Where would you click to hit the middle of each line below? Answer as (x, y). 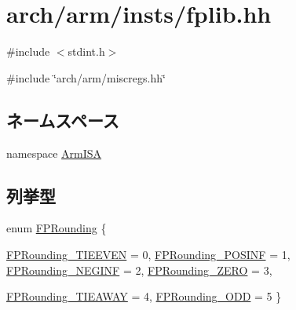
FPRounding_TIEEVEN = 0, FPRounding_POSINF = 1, (148, 254)
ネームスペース (63, 120)
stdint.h (86, 51)
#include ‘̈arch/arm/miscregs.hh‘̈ (86, 77)
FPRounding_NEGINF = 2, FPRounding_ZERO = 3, (139, 270)
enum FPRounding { (57, 228)
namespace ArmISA (54, 153)
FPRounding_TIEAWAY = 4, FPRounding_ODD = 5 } (144, 296)
